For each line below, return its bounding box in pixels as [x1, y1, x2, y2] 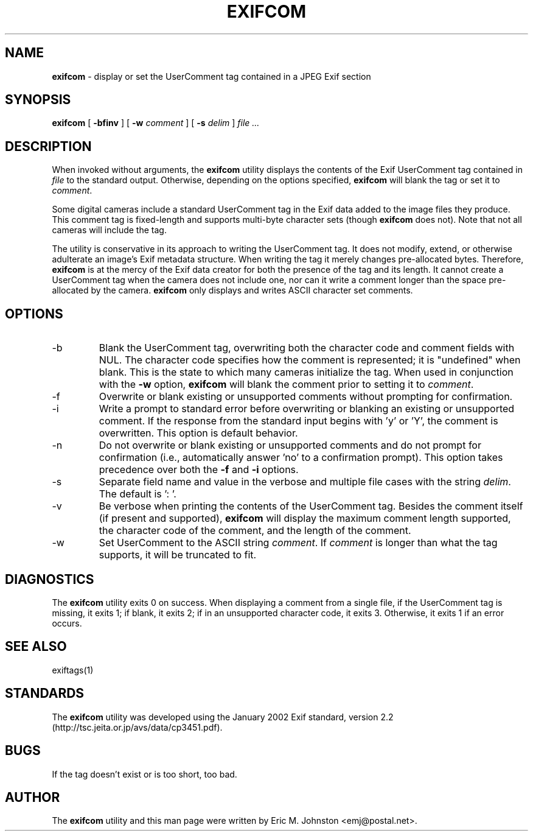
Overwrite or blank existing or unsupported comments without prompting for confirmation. [99, 390, 513, 403]
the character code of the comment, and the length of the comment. [99, 524, 411, 537]
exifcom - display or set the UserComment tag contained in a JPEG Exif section [52, 71, 371, 82]
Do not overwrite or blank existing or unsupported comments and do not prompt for [99, 439, 481, 452]
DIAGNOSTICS [5, 571, 94, 587]
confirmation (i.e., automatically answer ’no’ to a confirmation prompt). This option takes [99, 451, 503, 464]
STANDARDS [5, 686, 85, 701]
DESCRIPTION [5, 138, 92, 154]
